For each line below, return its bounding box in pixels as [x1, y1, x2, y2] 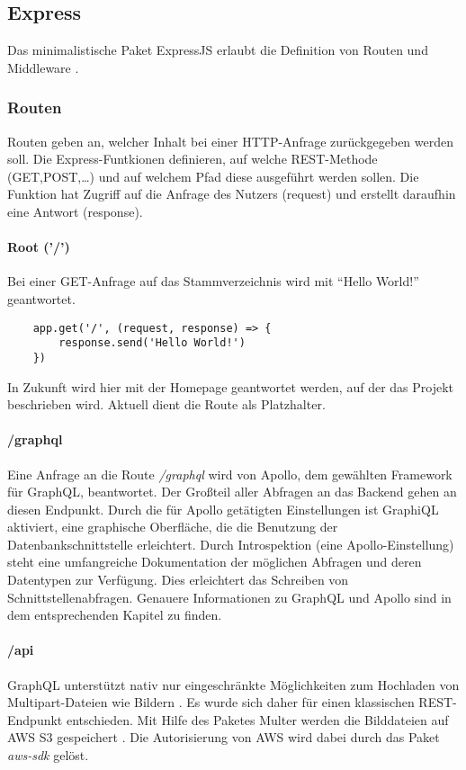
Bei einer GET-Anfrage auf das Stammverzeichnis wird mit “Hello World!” [7, 272, 419, 291]
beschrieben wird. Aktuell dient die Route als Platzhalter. [7, 395, 326, 414]
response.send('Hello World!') [58, 336, 246, 350]
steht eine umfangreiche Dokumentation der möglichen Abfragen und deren [7, 552, 422, 571]
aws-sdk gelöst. [7, 746, 89, 765]
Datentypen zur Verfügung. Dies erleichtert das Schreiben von [7, 570, 349, 589]
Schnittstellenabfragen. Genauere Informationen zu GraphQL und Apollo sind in [7, 587, 452, 606]
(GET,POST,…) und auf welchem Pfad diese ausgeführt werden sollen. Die [7, 166, 419, 185]
